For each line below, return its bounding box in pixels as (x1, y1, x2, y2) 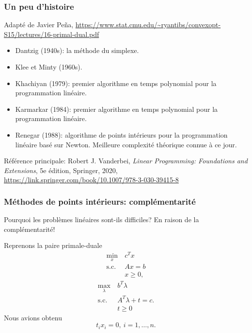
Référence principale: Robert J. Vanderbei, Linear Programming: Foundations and (4, 156, 248, 166)
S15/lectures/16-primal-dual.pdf (4, 29, 99, 39)
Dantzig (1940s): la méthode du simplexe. (15, 45, 139, 55)
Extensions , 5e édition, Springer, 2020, (4, 165, 118, 175)
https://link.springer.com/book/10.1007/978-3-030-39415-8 (4, 175, 179, 185)
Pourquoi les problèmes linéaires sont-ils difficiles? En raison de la (4, 214, 199, 225)
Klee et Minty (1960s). (15, 62, 82, 71)
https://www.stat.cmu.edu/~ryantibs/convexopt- (75, 19, 221, 30)
